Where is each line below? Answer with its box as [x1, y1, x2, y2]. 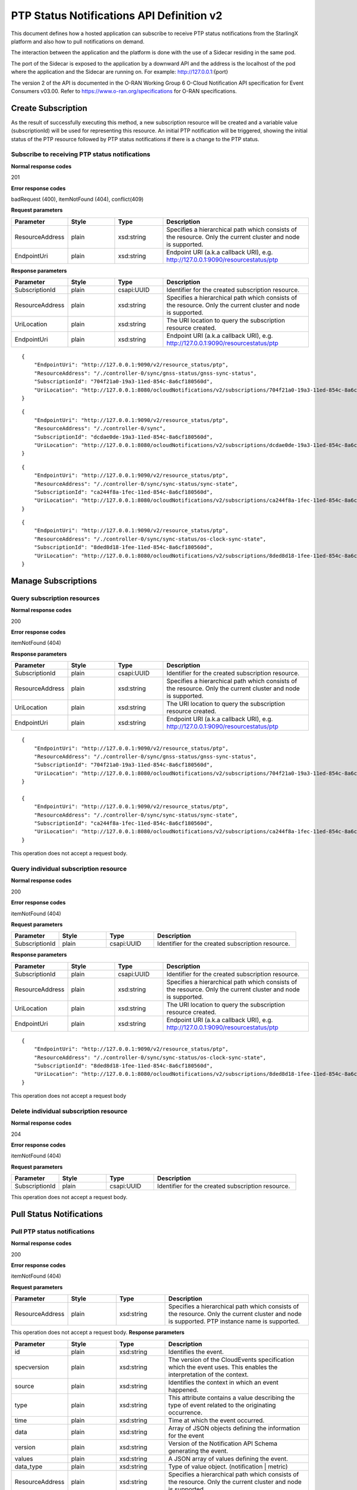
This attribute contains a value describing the [168, 1393, 295, 1402]
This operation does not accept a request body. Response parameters [11, 1329, 184, 1336]
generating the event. [168, 1446, 228, 1455]
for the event [168, 1431, 205, 1439]
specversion [14, 1362, 49, 1371]
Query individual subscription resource [11, 865, 127, 873]
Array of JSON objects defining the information [168, 1424, 300, 1432]
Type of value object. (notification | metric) [168, 1462, 288, 1470]
